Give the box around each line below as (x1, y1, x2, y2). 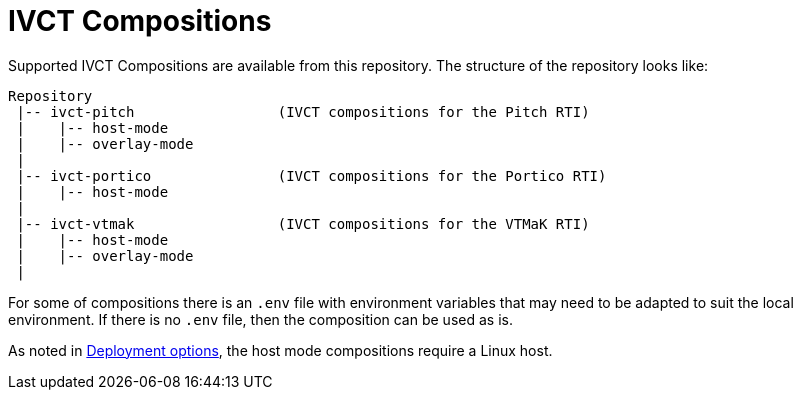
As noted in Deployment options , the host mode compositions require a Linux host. (8, 341, 553, 359)
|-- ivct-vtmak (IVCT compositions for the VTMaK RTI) (16, 215, 590, 232)
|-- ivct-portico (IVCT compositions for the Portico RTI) (16, 167, 607, 184)
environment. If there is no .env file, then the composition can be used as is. (8, 310, 513, 328)
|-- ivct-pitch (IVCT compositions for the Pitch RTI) (16, 103, 590, 120)
